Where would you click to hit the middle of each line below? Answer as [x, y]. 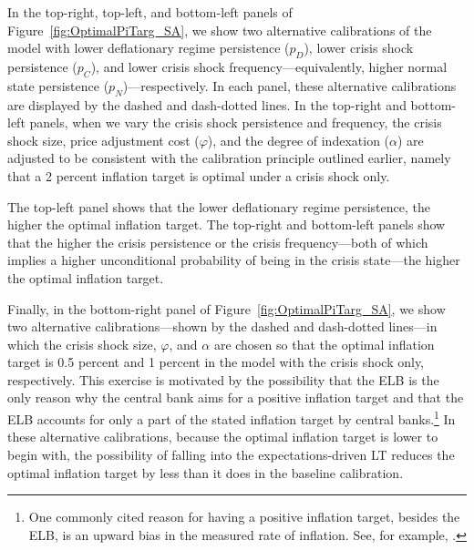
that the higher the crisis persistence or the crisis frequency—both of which [218, 242]
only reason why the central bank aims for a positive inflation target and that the [236, 397]
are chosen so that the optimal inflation [324, 344]
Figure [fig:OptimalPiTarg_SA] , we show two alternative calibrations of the [220, 30]
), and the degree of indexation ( [299, 140]
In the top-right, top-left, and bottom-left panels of [150, 12]
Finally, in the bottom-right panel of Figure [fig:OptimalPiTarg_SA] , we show [227, 308]
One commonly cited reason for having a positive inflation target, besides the [244, 517]
